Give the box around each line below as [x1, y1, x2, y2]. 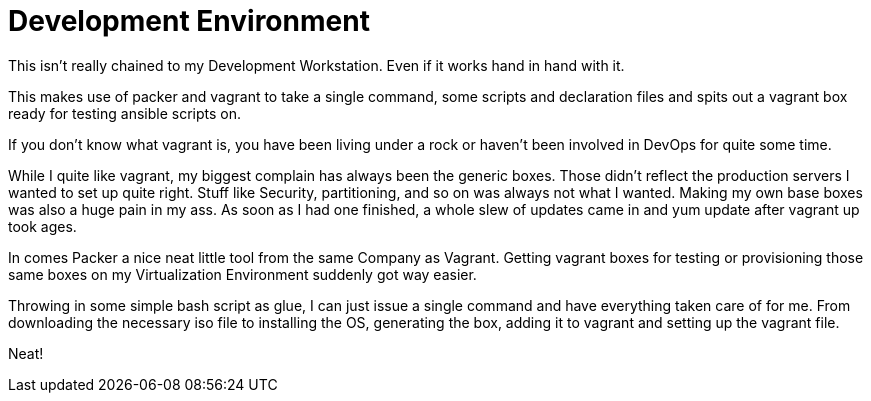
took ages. [8, 217, 77, 235]
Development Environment [8, 4, 370, 38]
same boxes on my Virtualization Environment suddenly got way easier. [8, 265, 477, 283]
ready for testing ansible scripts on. [8, 104, 241, 122]
